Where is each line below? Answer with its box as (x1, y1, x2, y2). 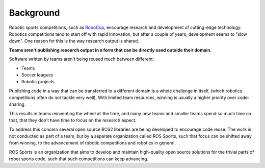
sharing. (9, 101, 26, 107)
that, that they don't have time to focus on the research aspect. (9, 118, 137, 123)
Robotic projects (21, 79, 55, 85)
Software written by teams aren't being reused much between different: (9, 56, 154, 62)
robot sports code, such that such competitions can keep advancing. (9, 156, 149, 162)
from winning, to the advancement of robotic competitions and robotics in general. (9, 140, 176, 146)
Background (9, 7, 60, 18)
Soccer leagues (21, 72, 53, 78)
